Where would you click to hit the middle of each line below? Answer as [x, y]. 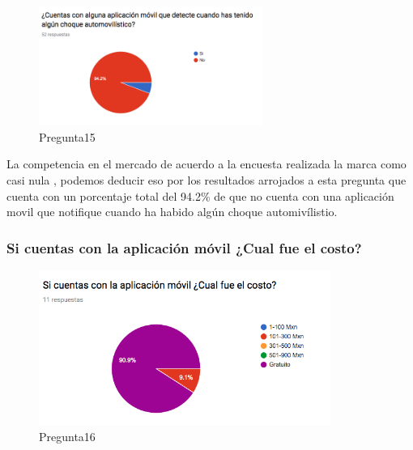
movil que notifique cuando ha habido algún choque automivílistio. [172, 212]
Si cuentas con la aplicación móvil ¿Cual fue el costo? [184, 247]
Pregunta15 [67, 136]
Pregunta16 [67, 436]
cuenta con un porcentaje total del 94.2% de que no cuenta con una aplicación [200, 195]
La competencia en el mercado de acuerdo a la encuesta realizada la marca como [206, 164]
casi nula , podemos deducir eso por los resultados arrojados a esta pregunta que [206, 179]
